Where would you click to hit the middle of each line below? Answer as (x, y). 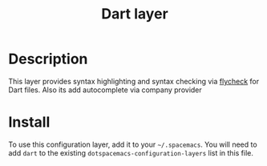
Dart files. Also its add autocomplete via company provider (105, 90)
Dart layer (135, 14)
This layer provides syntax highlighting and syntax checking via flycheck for (134, 81)
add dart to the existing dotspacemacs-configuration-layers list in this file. (131, 152)
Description (48, 59)
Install (29, 122)
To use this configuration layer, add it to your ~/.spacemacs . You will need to (133, 144)
